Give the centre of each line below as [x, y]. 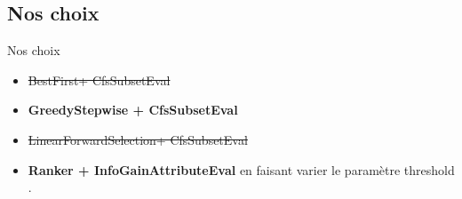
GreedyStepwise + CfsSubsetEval [133, 110]
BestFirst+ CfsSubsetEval [99, 80]
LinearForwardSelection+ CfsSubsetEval [138, 139]
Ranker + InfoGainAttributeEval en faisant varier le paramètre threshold [241, 169]
